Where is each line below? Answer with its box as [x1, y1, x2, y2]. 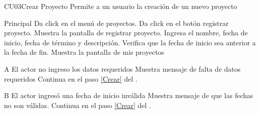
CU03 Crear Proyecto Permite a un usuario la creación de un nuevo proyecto [4, 1, 237, 11]
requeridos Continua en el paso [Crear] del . [4, 73, 137, 84]
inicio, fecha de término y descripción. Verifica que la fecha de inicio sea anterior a [4, 37, 256, 47]
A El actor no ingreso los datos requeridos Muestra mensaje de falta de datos [4, 63, 241, 74]
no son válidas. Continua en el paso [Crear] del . [4, 100, 151, 110]
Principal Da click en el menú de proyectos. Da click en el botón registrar [4, 17, 229, 28]
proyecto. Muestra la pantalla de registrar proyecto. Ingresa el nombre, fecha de [4, 27, 248, 38]
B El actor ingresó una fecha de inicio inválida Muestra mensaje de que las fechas [4, 90, 253, 101]
